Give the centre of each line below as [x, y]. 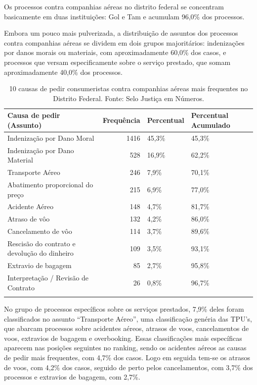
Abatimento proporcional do [50, 184]
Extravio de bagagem [40, 265]
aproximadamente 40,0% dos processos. [63, 72]
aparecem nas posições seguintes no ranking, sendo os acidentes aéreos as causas [125, 348]
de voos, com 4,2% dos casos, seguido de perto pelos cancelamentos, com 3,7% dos [128, 367]
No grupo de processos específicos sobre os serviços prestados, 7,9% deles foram [124, 309]
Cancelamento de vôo [40, 231]
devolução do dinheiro [41, 253]
